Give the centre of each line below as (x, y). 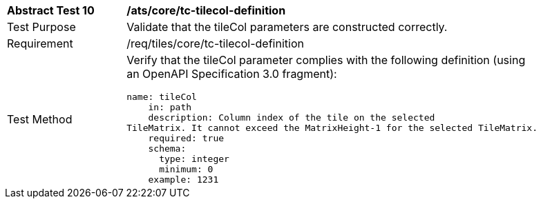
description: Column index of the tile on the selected (292, 118)
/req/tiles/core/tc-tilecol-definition (215, 43)
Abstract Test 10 (51, 10)
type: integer (194, 159)
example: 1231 (183, 180)
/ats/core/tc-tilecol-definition (206, 10)
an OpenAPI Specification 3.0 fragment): (232, 74)
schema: (167, 149)
